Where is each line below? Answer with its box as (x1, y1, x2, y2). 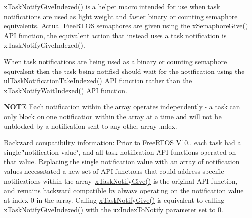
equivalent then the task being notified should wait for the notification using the (4, 66, 245, 76)
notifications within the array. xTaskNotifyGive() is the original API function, (4, 175, 238, 186)
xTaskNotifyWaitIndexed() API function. (4, 85, 127, 95)
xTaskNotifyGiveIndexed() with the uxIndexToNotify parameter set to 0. (4, 204, 223, 215)
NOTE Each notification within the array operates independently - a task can (4, 101, 240, 112)
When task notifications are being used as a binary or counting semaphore (4, 56, 227, 66)
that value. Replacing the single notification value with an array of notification (4, 156, 240, 167)
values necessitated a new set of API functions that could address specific (4, 166, 224, 176)
